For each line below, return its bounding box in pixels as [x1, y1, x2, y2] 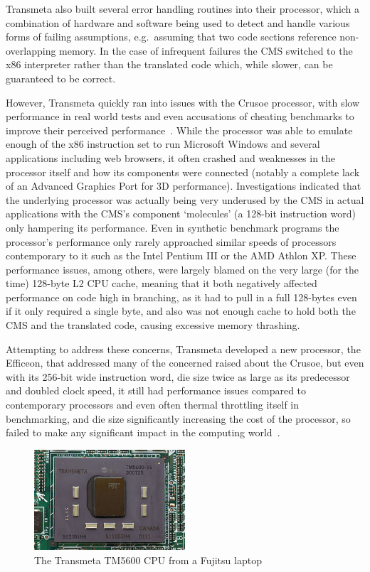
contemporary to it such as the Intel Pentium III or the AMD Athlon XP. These [6, 248, 356, 263]
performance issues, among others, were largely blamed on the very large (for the [6, 261, 359, 276]
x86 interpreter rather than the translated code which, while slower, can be [6, 57, 333, 72]
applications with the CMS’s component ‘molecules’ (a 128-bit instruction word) [6, 206, 356, 221]
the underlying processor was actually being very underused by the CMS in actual [6, 192, 364, 207]
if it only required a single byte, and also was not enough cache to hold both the [6, 303, 356, 318]
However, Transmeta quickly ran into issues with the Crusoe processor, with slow [6, 95, 360, 109]
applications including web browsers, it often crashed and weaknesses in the [6, 150, 336, 165]
